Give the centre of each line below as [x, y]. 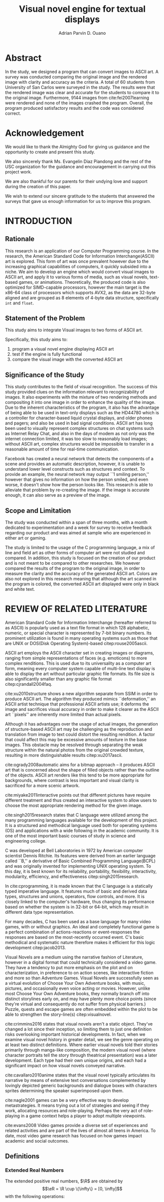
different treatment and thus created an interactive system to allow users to [81, 800]
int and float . [20, 303]
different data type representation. [40, 912]
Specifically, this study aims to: [36, 340]
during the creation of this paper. [38, 186]
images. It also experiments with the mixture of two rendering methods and [81, 397]
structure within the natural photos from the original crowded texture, [75, 750]
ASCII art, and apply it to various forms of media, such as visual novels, [77, 277]
